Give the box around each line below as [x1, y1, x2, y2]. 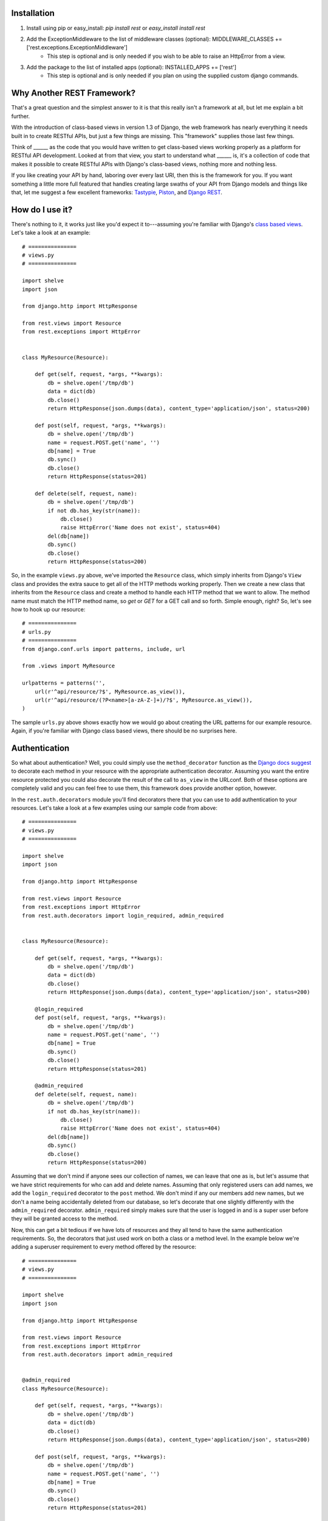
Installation [11, 8, 55, 18]
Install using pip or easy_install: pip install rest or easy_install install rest [26, 24, 206, 32]
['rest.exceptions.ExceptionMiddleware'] [26, 44, 128, 51]
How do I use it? [11, 204, 73, 215]
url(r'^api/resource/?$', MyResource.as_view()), [34, 688, 185, 695]
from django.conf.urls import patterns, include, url [22, 646, 185, 652]
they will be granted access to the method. [11, 1215, 118, 1222]
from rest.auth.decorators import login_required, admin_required [22, 912, 224, 919]
